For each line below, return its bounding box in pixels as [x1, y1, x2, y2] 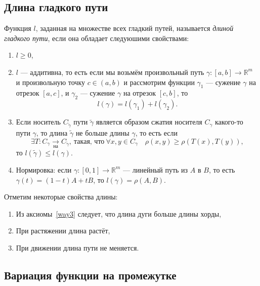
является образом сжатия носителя [96, 116, 202, 127]
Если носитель [16, 116, 61, 127]
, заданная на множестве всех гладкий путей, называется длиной [35, 23, 234, 33]
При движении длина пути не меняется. [16, 242, 139, 253]
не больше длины [75, 127, 129, 138]
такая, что [74, 138, 105, 145]
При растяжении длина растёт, [16, 225, 110, 236]
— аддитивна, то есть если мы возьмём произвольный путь [20, 66, 204, 77]
